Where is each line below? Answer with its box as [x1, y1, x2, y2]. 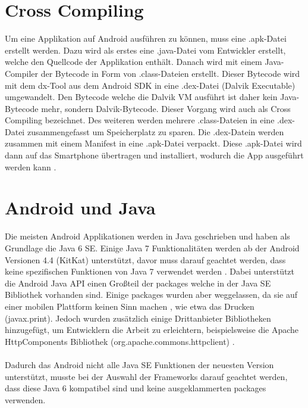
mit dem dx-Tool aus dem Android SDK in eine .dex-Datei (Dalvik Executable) [5, 79, 296, 91]
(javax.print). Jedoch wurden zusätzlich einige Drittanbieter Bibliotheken [5, 312, 271, 324]
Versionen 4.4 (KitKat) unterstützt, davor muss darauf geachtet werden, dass [5, 253, 286, 266]
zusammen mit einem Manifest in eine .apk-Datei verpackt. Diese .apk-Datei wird [5, 137, 302, 150]
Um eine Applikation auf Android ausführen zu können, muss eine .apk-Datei [5, 32, 287, 45]
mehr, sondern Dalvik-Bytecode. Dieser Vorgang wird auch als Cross [41, 102, 291, 114]
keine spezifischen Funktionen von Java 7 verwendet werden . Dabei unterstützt [5, 265, 295, 278]
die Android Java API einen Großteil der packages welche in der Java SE [5, 276, 271, 289]
